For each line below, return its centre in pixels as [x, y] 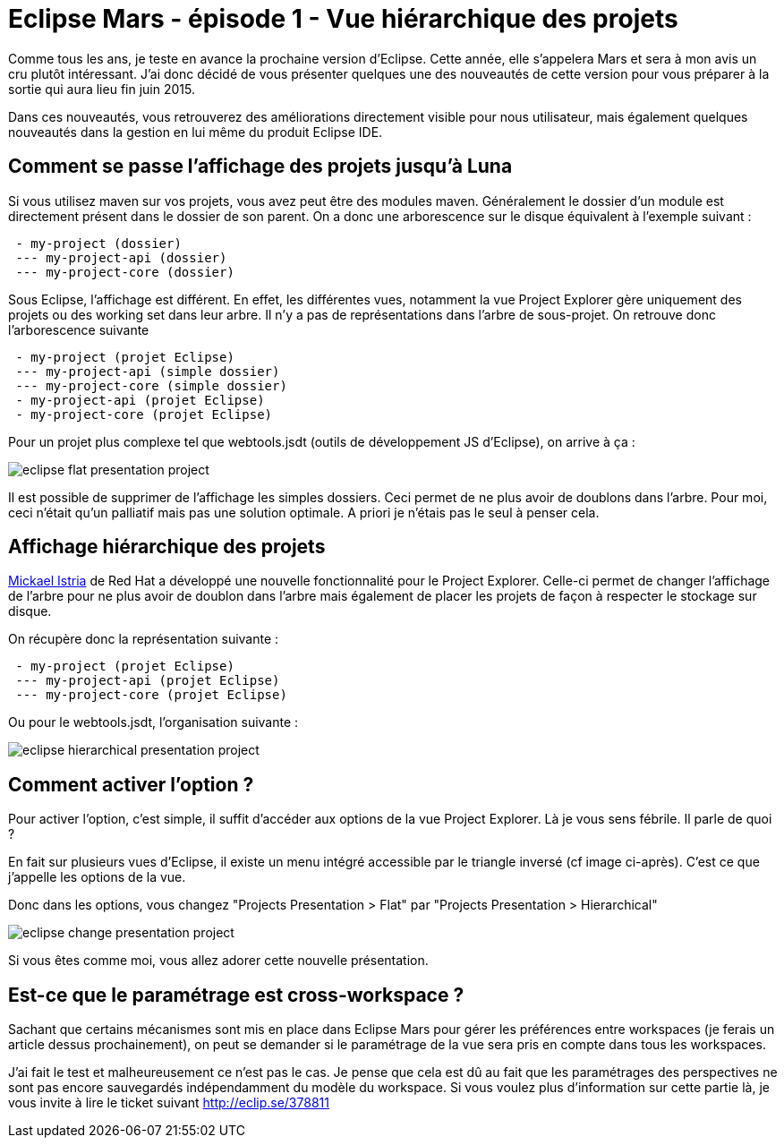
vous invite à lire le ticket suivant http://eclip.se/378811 [169, 1103]
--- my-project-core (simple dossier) [151, 385]
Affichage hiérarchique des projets [167, 547]
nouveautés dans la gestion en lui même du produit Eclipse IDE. [196, 132]
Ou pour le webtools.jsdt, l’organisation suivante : [153, 722]
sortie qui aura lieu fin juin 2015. [102, 89]
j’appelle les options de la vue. [97, 877]
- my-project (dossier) [98, 243]
